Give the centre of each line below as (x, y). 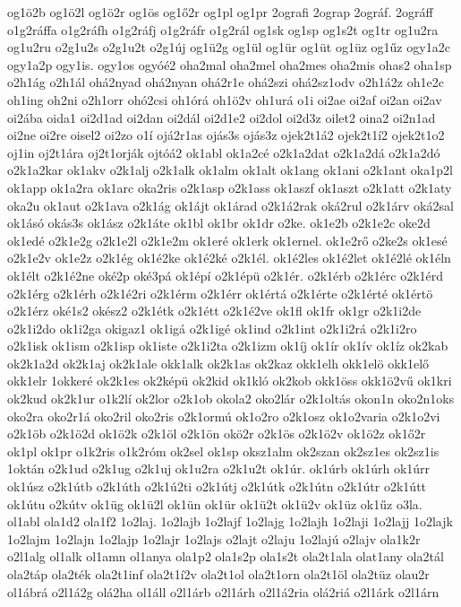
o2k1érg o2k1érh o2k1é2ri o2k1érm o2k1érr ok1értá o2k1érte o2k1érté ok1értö (220, 293)
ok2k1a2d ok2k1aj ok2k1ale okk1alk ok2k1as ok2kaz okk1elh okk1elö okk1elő (218, 363)
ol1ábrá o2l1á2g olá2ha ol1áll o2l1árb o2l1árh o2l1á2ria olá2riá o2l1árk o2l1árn (223, 591)
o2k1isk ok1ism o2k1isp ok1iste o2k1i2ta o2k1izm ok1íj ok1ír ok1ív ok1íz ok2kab (228, 346)
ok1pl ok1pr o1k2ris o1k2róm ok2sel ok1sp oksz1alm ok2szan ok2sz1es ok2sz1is (223, 451)
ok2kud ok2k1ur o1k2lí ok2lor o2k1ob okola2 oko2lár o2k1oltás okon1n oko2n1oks (231, 399)
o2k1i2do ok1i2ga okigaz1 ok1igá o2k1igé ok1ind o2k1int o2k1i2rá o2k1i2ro (212, 328)
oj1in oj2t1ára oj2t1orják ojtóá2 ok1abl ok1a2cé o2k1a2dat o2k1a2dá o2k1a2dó (224, 152)
